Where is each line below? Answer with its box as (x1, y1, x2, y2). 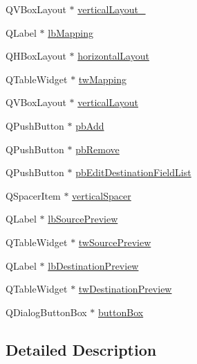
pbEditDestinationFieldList (75, 165, 191, 180)
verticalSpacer (72, 188, 131, 202)
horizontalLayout (77, 49, 149, 63)
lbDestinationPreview (48, 258, 139, 272)
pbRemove (75, 141, 120, 156)
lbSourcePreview (48, 211, 118, 226)
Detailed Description (6, 338, 157, 360)
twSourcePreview (78, 234, 151, 249)
